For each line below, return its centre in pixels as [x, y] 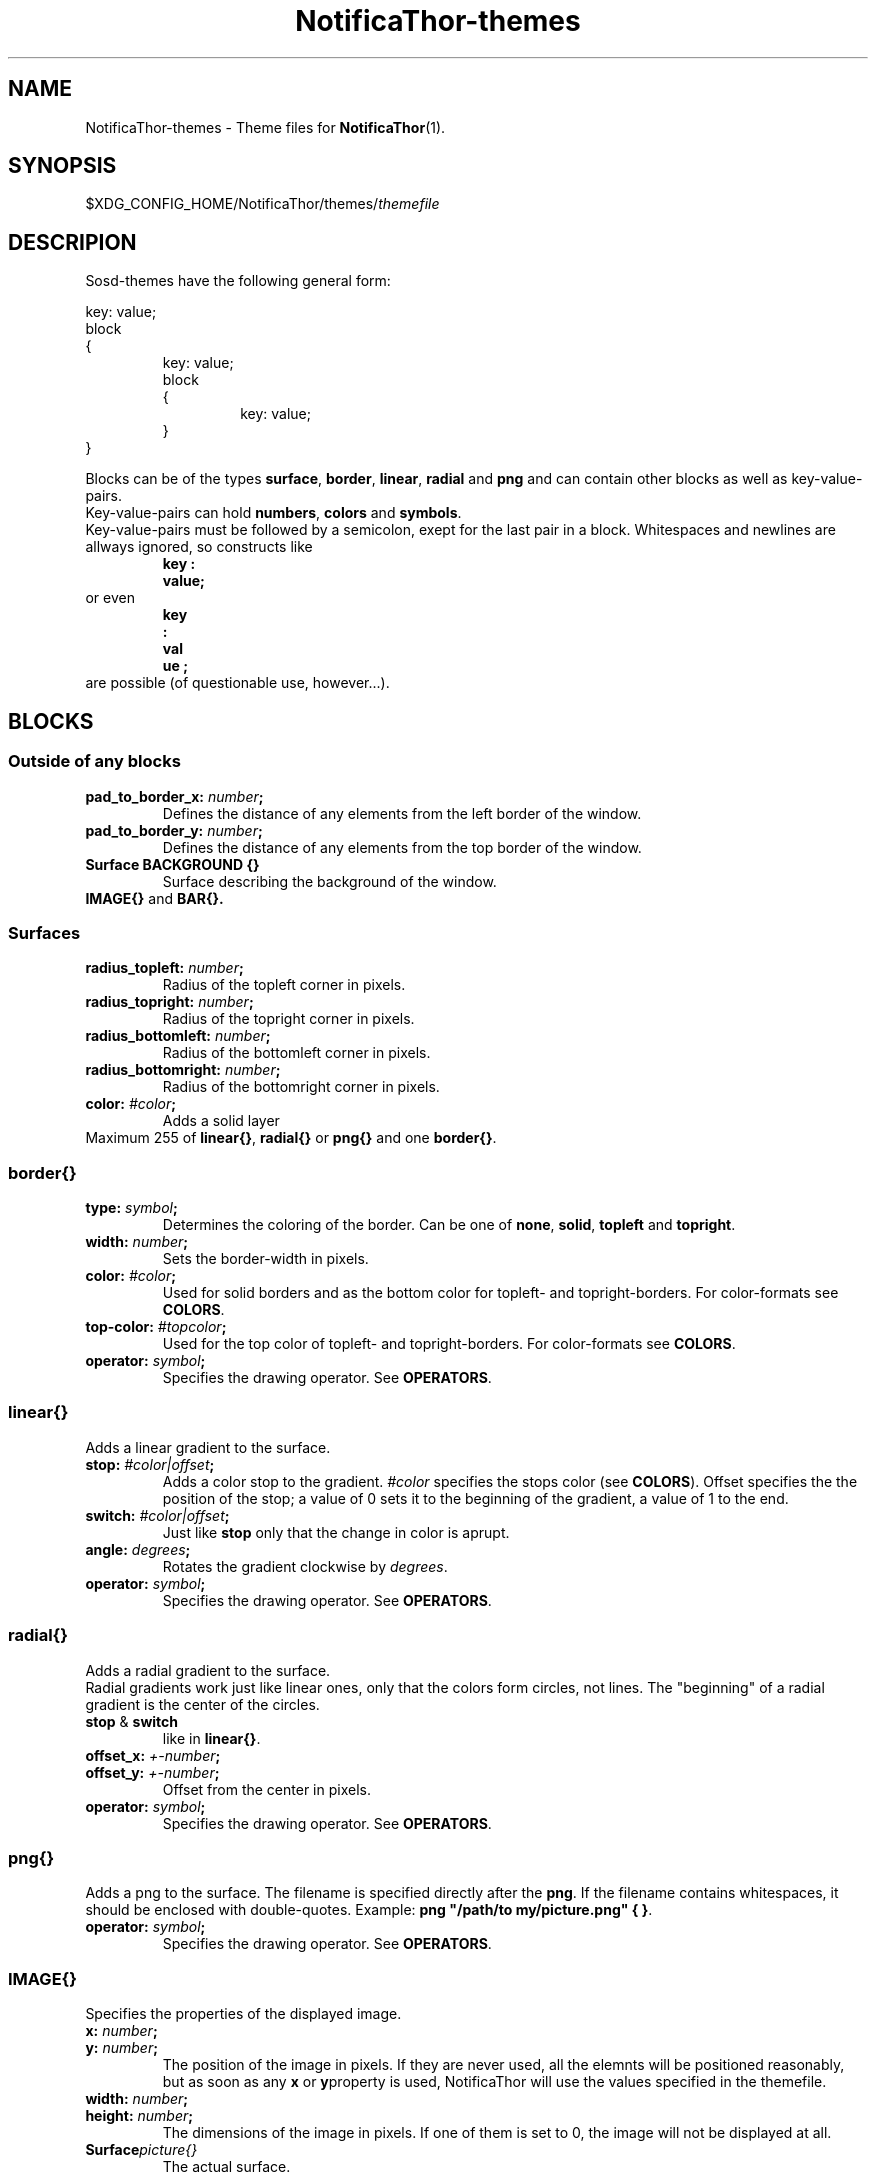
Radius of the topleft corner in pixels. [284, 985]
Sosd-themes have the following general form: [238, 281]
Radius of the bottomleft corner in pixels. [296, 1053]
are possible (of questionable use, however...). [237, 683]
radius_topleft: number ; [164, 968]
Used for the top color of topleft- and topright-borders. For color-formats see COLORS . [449, 1343]
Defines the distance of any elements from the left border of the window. [402, 813]
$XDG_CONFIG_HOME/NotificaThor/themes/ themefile [262, 204]
